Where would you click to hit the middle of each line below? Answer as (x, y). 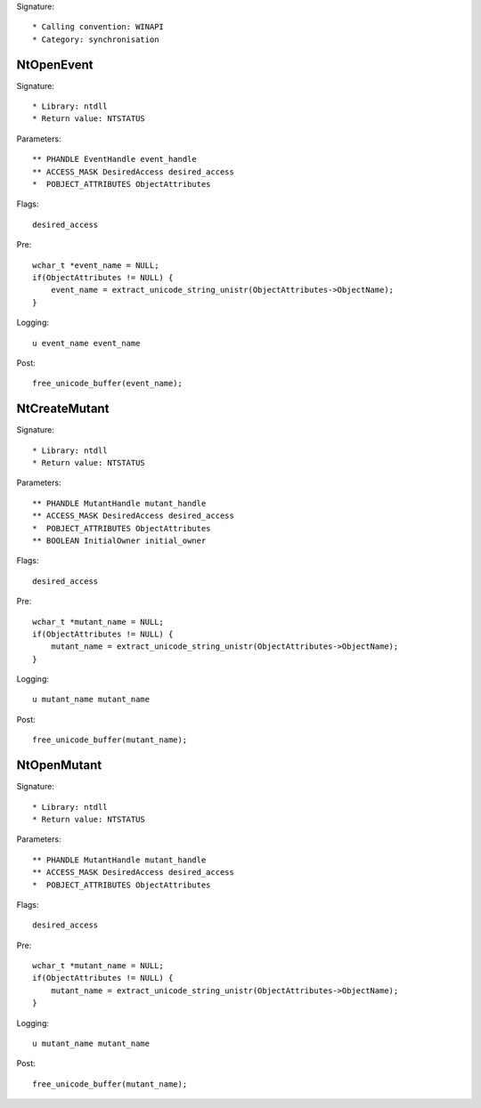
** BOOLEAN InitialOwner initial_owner (119, 540)
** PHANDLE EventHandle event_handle (115, 159)
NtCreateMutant (63, 409)
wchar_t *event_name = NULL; (96, 265)
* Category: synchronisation (96, 39)
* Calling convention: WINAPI (98, 27)
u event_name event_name (86, 343)
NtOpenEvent (55, 65)
